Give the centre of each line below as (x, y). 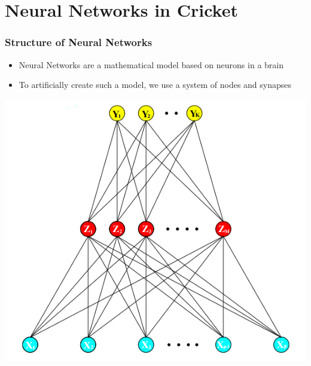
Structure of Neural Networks (79, 42)
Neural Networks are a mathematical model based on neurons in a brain (151, 64)
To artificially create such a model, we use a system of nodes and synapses (155, 85)
